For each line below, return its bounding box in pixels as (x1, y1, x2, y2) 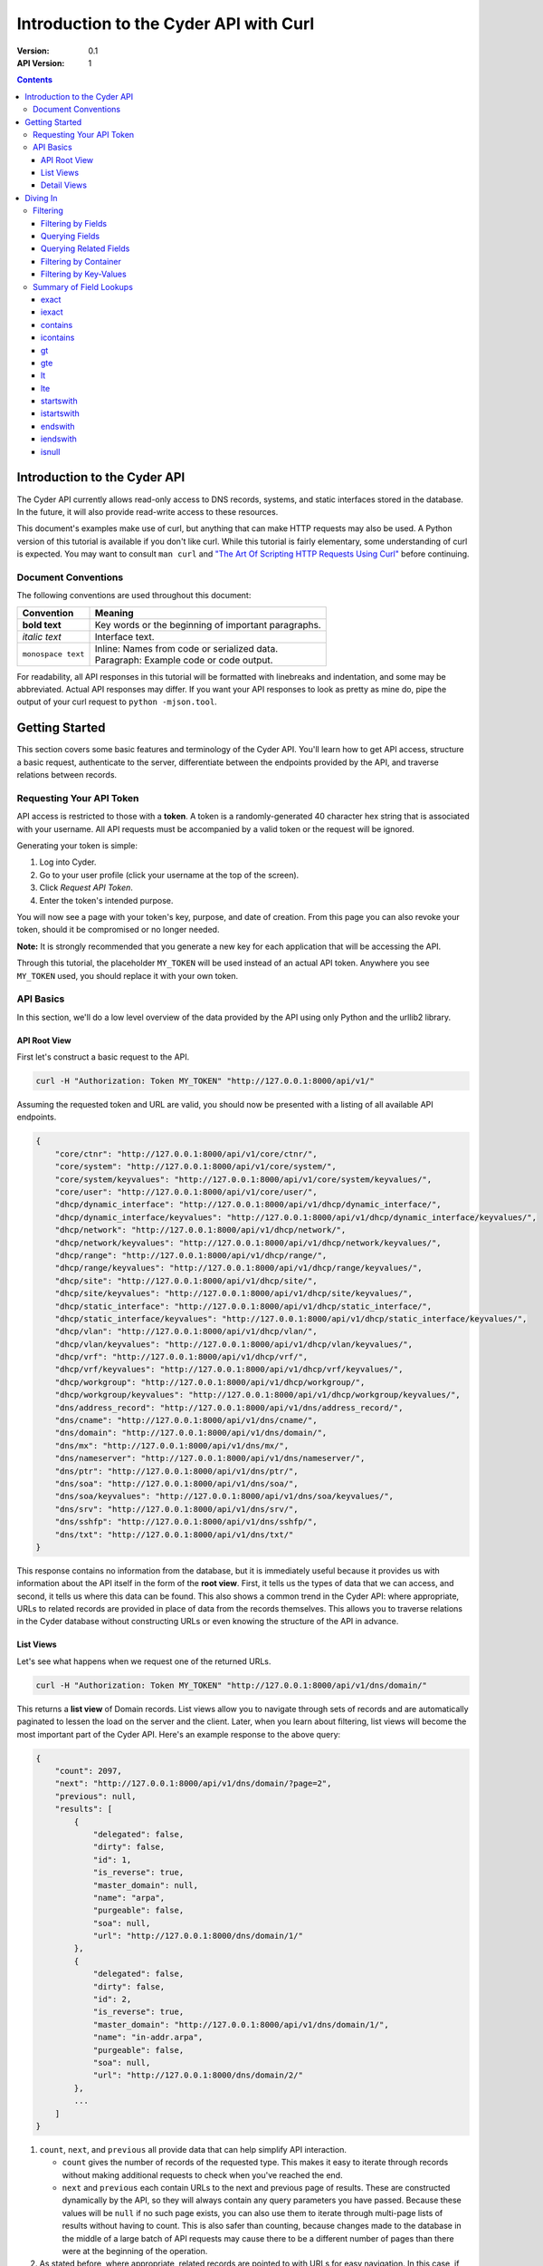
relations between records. (16, 770, 118, 780)
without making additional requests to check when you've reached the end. (62, 2169, 343, 2180)
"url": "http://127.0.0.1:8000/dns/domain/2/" (92, 2070, 303, 2080)
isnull (41, 446, 61, 457)
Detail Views (41, 179, 88, 190)
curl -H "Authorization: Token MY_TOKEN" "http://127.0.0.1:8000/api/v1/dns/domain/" (35, 1680, 427, 1690)
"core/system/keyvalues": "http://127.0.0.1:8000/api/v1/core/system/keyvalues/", (54, 1174, 433, 1185)
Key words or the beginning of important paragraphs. (94, 618, 321, 631)
